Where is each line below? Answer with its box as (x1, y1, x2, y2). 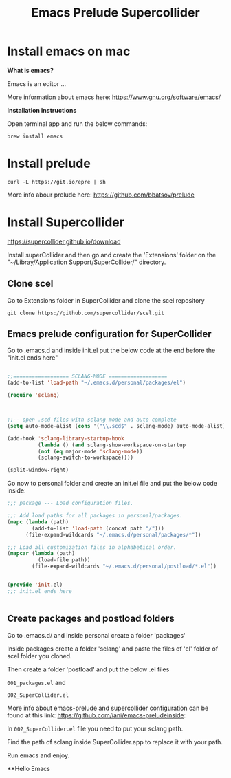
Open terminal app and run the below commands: (7, 119, 148, 128)
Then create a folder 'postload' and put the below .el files (7, 665, 170, 673)
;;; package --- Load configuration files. (7, 500, 134, 507)
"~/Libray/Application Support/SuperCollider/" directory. (7, 258, 166, 266)
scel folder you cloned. (7, 651, 72, 660)
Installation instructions (7, 106, 77, 114)
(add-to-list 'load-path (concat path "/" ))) (32, 525, 165, 532)
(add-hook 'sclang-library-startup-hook (7, 435, 125, 442)
